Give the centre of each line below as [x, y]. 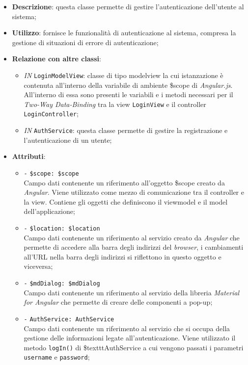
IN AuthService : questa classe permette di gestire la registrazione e [126, 130]
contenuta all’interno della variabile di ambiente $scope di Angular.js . [128, 85]
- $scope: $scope [51, 173]
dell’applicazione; [49, 211]
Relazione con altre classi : [56, 59]
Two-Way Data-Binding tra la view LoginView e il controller [115, 104]
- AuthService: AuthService [69, 319]
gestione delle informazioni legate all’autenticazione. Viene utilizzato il [130, 338]
